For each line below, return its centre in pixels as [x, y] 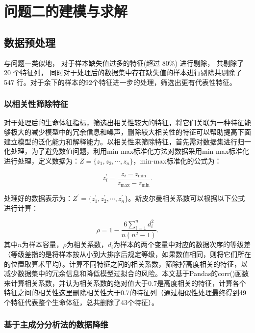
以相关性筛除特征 [36, 104]
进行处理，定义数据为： [42, 160]
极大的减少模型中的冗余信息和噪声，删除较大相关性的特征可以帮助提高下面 [131, 132]
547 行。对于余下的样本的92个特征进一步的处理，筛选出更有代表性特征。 [120, 82]
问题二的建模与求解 [66, 11]
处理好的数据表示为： [38, 198]
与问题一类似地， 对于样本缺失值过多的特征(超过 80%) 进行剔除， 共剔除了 [124, 63]
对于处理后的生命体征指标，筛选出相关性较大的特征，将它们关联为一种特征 [124, 122]
